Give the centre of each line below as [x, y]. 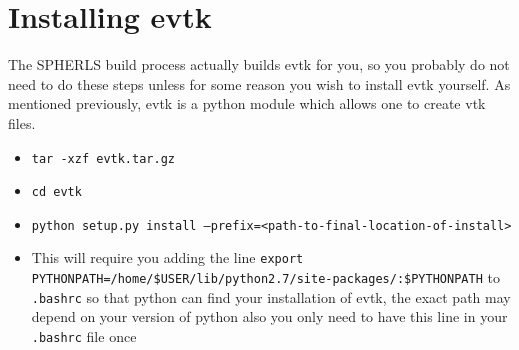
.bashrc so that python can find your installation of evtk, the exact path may [271, 296]
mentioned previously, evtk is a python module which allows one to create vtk [247, 103]
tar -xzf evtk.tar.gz [103, 158]
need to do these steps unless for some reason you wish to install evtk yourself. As [259, 83]
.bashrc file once [84, 336]
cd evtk [56, 192]
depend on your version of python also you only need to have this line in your [269, 316]
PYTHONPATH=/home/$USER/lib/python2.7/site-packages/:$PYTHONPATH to [265, 277]
